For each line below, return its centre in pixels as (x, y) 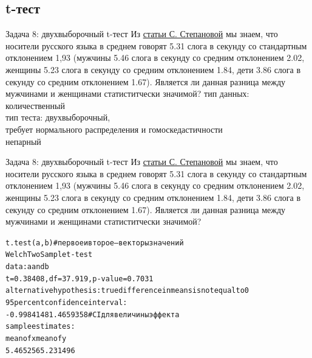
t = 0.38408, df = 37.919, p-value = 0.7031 (80, 279)
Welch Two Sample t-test (49, 255)
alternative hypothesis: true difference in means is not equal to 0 (127, 291)
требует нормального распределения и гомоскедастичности (114, 129)
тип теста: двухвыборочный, (58, 117)
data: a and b (27, 267)
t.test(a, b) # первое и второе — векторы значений (95, 243)
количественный (35, 105)
